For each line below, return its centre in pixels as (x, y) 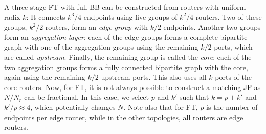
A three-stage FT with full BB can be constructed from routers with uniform (125, 7)
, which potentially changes (73, 107)
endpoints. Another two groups (212, 27)
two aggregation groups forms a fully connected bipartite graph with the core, (126, 67)
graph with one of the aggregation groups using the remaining (101, 47)
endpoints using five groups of (130, 17)
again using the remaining (45, 77)
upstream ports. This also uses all (154, 77)
